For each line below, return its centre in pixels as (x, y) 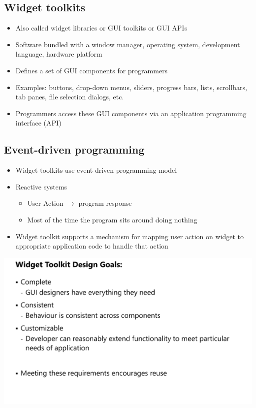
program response (105, 203)
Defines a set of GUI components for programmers (92, 70)
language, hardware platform (59, 54)
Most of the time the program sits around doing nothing (112, 219)
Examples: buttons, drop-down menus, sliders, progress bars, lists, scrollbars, (131, 87)
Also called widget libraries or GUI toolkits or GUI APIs (101, 28)
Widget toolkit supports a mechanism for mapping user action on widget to (130, 236)
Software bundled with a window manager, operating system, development (128, 44)
